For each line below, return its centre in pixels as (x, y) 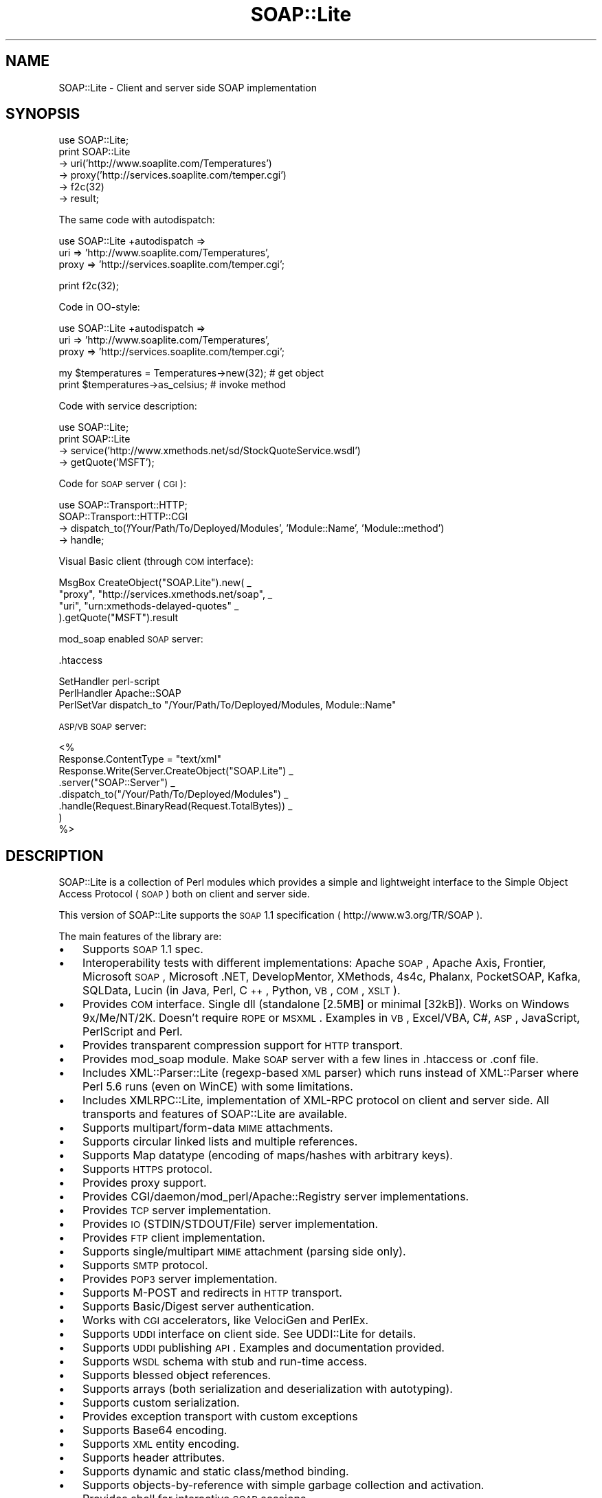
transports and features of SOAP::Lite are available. (215, 1114)
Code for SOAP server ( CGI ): (122, 484)
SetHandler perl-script (109, 682)
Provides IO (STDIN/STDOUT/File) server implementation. (231, 1224)
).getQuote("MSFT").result (119, 618)
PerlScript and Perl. (133, 1032)
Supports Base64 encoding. (155, 1430)
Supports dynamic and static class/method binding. (216, 1472)
